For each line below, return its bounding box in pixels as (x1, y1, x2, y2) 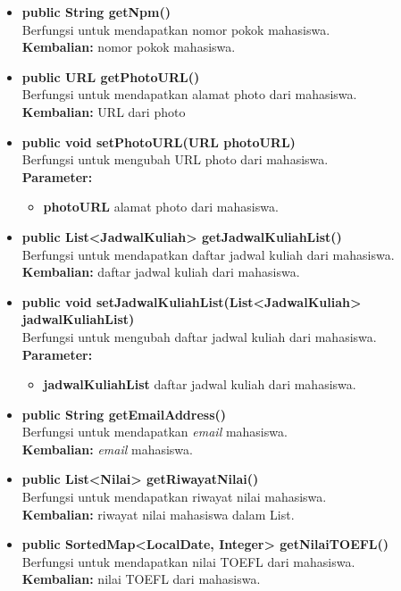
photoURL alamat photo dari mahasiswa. (43, 197, 279, 216)
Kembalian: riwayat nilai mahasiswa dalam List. (21, 504, 295, 523)
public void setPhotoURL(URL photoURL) (21, 132, 296, 151)
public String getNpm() (21, 3, 171, 21)
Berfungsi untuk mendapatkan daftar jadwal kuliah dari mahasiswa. (21, 245, 395, 263)
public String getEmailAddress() (21, 404, 227, 423)
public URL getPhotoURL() (21, 67, 200, 86)
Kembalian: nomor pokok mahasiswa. (21, 37, 236, 56)
